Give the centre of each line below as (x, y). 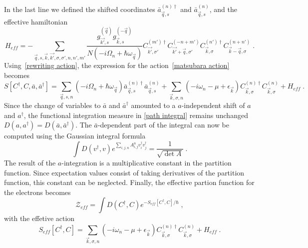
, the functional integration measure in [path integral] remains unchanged (136, 115)
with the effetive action (39, 218)
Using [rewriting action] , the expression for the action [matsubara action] (117, 65)
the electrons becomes (37, 192)
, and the (223, 9)
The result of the (30, 162)
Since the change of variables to (52, 105)
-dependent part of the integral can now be (163, 125)
